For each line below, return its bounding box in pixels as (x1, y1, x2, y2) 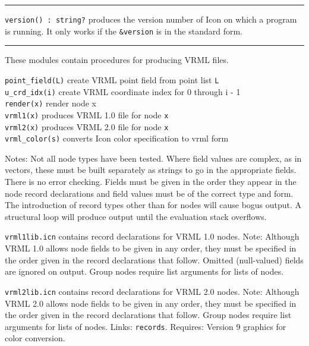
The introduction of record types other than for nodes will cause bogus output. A (5, 199, 302, 211)
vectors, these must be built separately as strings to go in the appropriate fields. (5, 163, 297, 176)
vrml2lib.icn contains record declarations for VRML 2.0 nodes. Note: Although (5, 285, 299, 297)
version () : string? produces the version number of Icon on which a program (5, 13, 297, 25)
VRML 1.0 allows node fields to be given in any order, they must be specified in (5, 242, 297, 254)
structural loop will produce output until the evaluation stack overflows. (5, 210, 267, 222)
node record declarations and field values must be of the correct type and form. (5, 187, 294, 199)
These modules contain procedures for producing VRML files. (5, 54, 229, 66)
